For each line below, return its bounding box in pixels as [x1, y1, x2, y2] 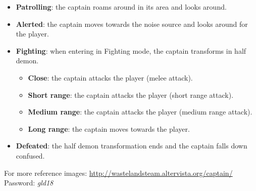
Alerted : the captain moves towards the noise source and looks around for [16, 18, 248, 29]
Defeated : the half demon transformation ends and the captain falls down [16, 140, 247, 151]
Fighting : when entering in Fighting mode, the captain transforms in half [16, 45, 246, 56]
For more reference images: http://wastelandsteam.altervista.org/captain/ [4, 167, 233, 178]
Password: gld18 [4, 177, 54, 188]
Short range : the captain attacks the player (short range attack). [28, 89, 234, 100]
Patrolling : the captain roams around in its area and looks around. [16, 2, 227, 12]
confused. [16, 150, 45, 161]
